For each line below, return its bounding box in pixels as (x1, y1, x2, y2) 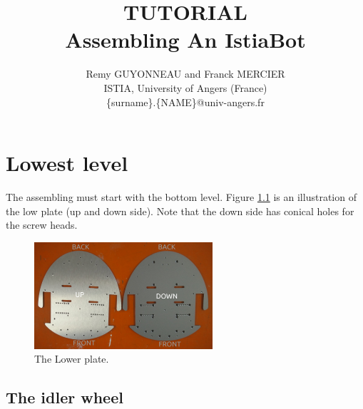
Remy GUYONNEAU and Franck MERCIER (86, 66, 285, 81)
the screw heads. (6, 217, 78, 232)
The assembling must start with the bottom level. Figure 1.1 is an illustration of (6, 190, 357, 204)
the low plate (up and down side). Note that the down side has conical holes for (6, 203, 354, 218)
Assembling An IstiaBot (65, 25, 306, 54)
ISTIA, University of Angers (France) (103, 80, 267, 95)
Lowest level (6, 148, 128, 177)
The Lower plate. (34, 351, 109, 366)
